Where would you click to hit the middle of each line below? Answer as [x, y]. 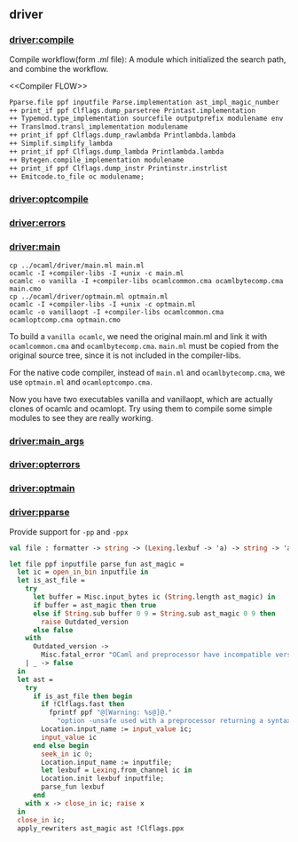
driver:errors [38, 223]
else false [53, 630]
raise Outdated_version [85, 622]
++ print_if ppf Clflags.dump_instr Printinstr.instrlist [118, 168]
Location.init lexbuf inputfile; [103, 779]
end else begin [61, 745]
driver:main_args [47, 441]
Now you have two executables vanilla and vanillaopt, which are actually [141, 399]
